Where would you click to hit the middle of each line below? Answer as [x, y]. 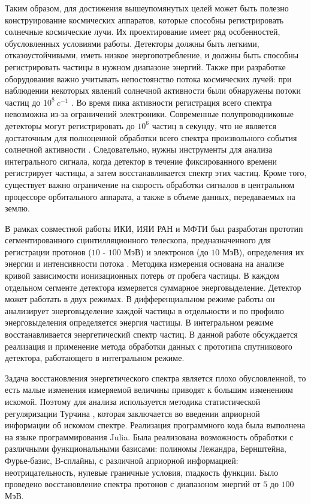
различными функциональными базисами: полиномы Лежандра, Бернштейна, [146, 448]
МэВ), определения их [263, 251]
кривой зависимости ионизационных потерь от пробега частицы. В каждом [142, 275]
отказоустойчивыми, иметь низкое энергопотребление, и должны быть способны [152, 55]
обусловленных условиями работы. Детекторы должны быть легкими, [132, 43]
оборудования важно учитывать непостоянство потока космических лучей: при [148, 78]
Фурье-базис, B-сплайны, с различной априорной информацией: [122, 460]
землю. [17, 208]
